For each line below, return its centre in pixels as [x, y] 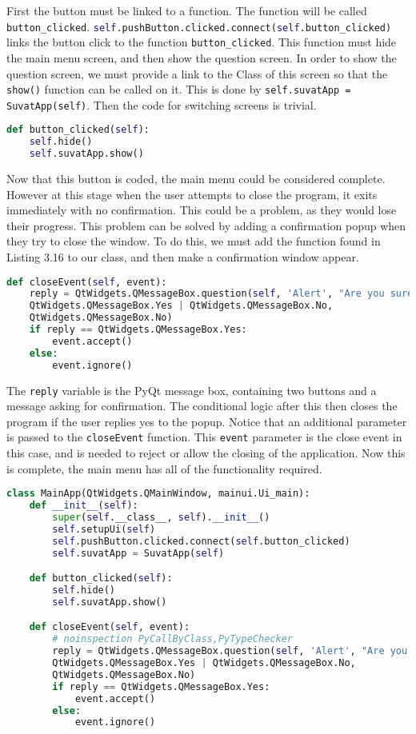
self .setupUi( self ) [104, 529]
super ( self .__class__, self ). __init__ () [161, 518]
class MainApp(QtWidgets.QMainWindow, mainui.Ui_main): [158, 494]
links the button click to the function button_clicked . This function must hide [202, 42]
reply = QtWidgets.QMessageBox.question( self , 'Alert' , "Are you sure [221, 294]
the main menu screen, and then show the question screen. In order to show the [202, 57]
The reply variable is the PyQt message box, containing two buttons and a [192, 390]
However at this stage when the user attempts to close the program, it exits [192, 194]
